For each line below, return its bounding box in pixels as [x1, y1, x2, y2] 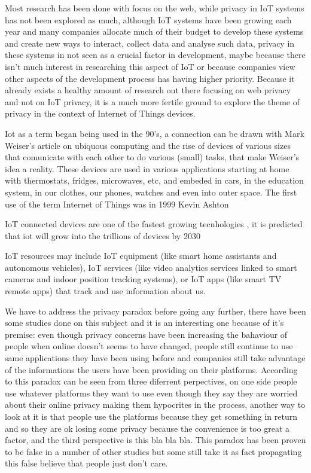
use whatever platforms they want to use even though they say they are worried [5, 386, 298, 399]
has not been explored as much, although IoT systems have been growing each [5, 13, 292, 26]
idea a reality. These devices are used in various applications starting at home [5, 162, 289, 175]
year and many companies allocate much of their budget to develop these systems [5, 25, 304, 38]
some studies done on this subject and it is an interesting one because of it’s [5, 316, 284, 329]
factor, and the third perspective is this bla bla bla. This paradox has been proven [5, 434, 306, 446]
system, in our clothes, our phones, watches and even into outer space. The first [5, 185, 297, 198]
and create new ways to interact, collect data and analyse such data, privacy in [5, 36, 295, 49]
